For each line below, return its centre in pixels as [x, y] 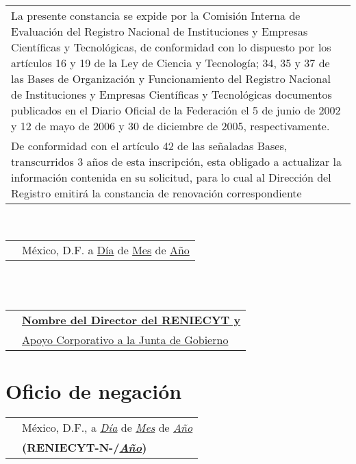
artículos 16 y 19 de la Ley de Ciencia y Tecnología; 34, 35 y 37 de [170, 63]
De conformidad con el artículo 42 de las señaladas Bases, [149, 146]
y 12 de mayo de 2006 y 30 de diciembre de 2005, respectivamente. [170, 126]
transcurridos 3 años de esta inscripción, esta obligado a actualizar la [176, 161]
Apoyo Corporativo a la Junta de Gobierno [125, 339]
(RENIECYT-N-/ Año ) [85, 447]
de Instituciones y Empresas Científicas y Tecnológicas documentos [171, 94]
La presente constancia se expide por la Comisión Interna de [156, 15]
